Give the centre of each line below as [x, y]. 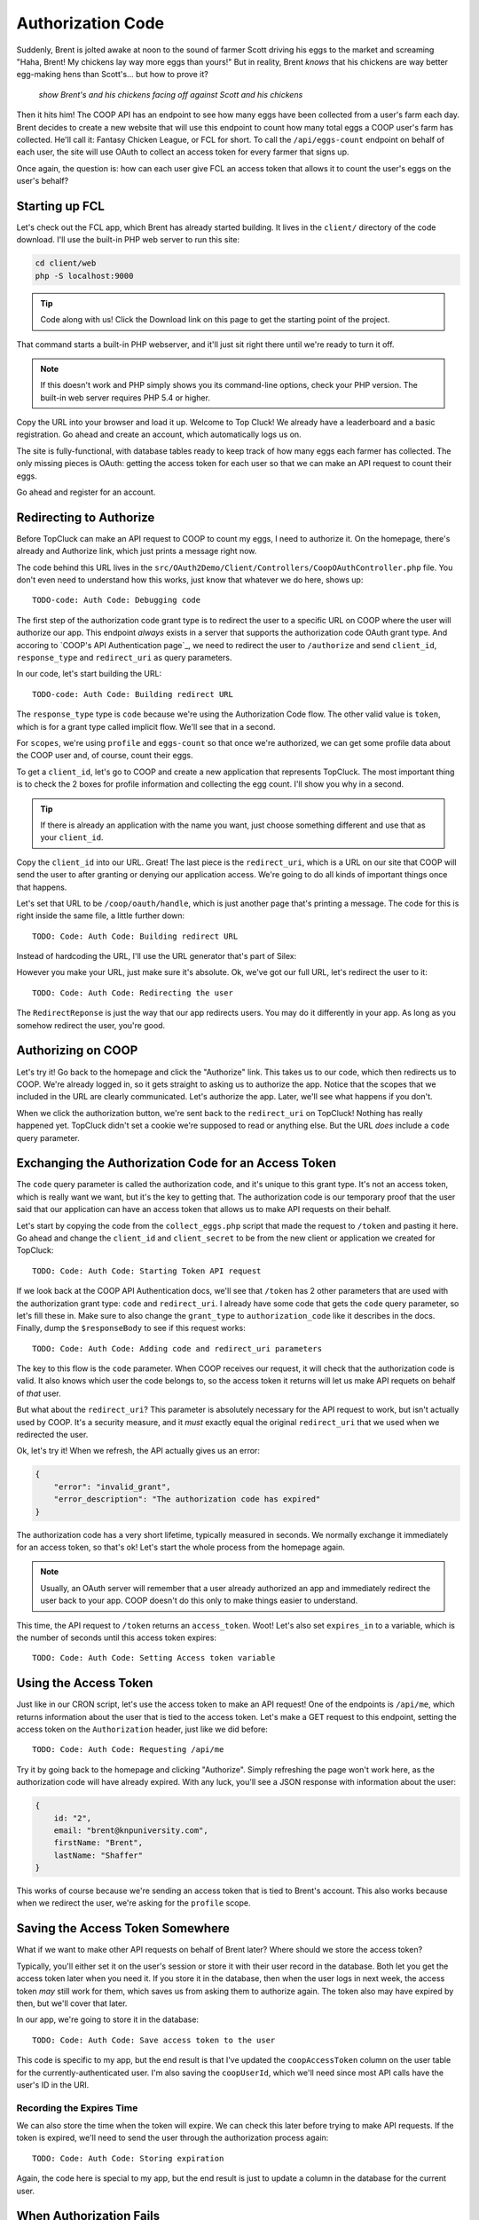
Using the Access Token [85, 1683]
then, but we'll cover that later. [72, 2003]
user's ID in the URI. [53, 2085]
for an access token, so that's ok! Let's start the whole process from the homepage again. [181, 1547]
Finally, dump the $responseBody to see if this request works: [131, 1328]
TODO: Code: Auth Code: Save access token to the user [154, 2040]
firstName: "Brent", [98, 1843]
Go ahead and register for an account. [86, 492]
